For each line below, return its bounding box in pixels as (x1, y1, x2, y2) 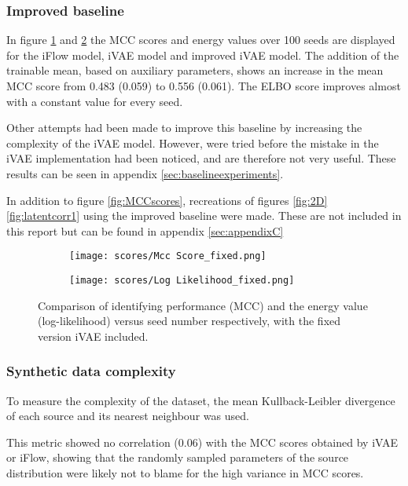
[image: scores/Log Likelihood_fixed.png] (69, 275, 295, 286)
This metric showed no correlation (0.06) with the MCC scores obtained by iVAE (6, 433, 399, 450)
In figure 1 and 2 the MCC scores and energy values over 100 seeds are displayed (6, 31, 395, 48)
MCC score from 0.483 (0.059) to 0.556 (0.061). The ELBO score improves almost (6, 78, 401, 93)
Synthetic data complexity (6, 361, 176, 381)
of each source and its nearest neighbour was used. (6, 407, 249, 424)
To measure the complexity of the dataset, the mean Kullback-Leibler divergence (6, 392, 395, 408)
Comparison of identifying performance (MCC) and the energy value (38, 297, 368, 313)
